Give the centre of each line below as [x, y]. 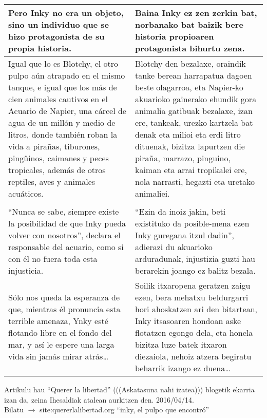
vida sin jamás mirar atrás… [59, 356]
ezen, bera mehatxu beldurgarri [192, 297]
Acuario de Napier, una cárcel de [67, 111]
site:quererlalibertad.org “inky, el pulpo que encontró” [124, 410]
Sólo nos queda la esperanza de [64, 297]
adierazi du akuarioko [174, 247]
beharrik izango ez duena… [183, 368]
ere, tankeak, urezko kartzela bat [194, 122]
